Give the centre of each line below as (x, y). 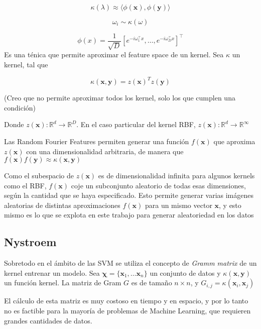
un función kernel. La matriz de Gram (63, 283)
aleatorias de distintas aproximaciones (62, 205)
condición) (20, 107)
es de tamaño (152, 283)
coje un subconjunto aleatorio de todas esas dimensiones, (158, 185)
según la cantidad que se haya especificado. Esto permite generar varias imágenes (129, 195)
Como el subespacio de (39, 176)
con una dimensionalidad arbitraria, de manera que (105, 151)
